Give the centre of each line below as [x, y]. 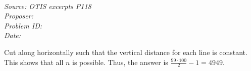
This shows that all [34, 62]
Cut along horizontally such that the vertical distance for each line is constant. [126, 52]
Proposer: [19, 16]
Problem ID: [23, 25]
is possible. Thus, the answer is [120, 62]
